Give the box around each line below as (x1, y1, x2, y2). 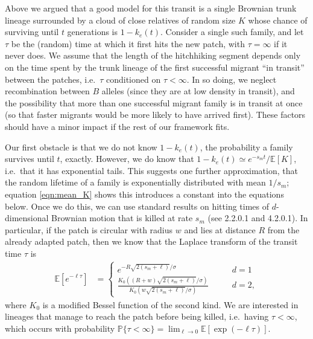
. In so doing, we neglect (186, 73, 277, 85)
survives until (5, 152, 54, 165)
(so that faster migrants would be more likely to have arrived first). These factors (5, 108, 306, 121)
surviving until (5, 25, 59, 38)
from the (267, 223, 300, 236)
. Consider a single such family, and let (160, 25, 304, 38)
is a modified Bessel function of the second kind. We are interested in (42, 298, 299, 311)
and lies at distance (184, 223, 256, 236)
